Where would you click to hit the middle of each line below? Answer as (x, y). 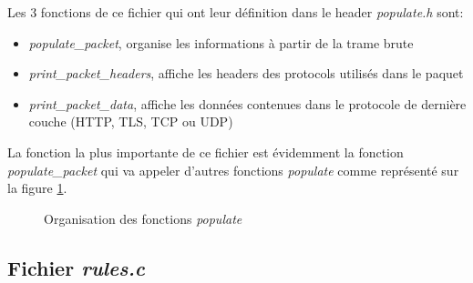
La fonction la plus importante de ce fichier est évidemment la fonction (206, 152)
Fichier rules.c (77, 267)
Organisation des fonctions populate (143, 218)
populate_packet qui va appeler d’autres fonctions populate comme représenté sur (233, 170)
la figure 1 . (37, 188)
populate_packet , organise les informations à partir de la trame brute (221, 42)
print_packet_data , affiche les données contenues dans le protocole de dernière (247, 103)
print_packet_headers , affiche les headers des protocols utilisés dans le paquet (246, 73)
